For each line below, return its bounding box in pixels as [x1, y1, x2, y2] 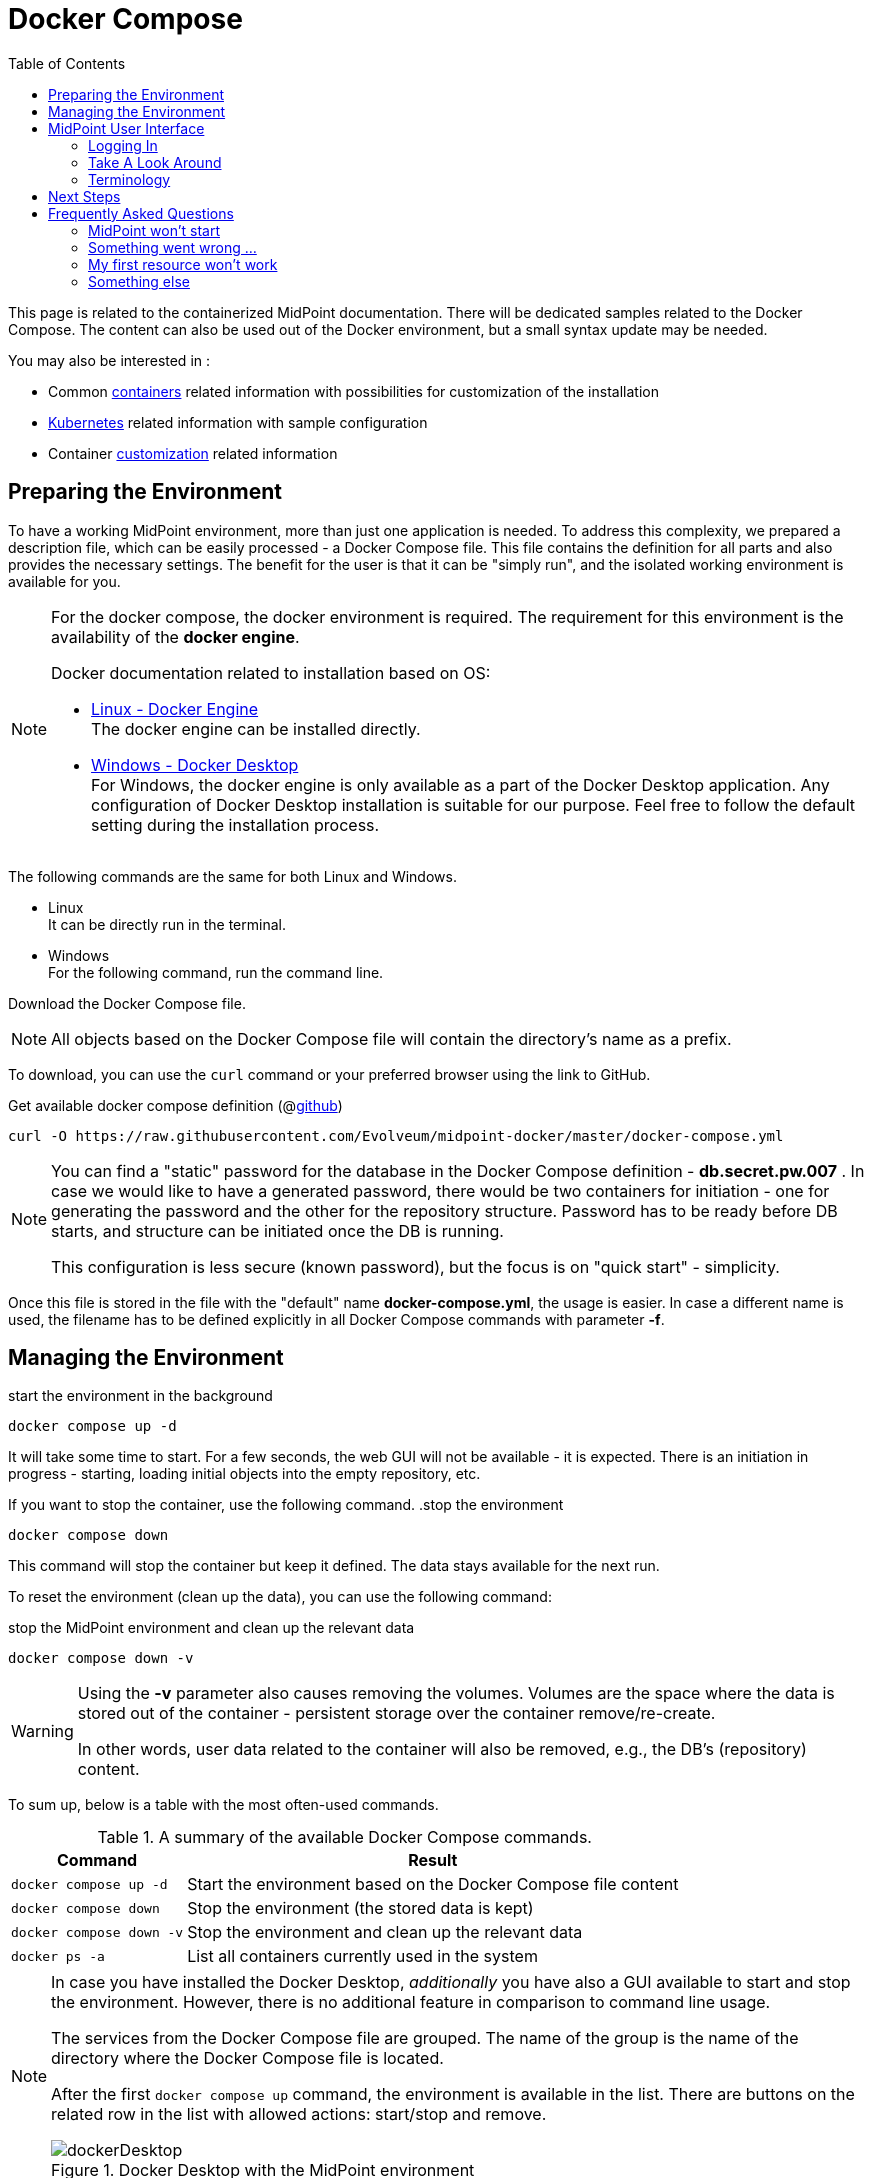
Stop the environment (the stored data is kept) [187, 1898, 534, 1919]
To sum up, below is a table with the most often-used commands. [8, 1796, 439, 1814]
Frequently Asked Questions [48, 204, 234, 222]
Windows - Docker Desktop [91, 754, 299, 775]
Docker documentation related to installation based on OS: [51, 662, 491, 683]
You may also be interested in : [8, 351, 211, 369]
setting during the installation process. [91, 814, 380, 835]
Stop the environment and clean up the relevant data [187, 1922, 583, 1943]
